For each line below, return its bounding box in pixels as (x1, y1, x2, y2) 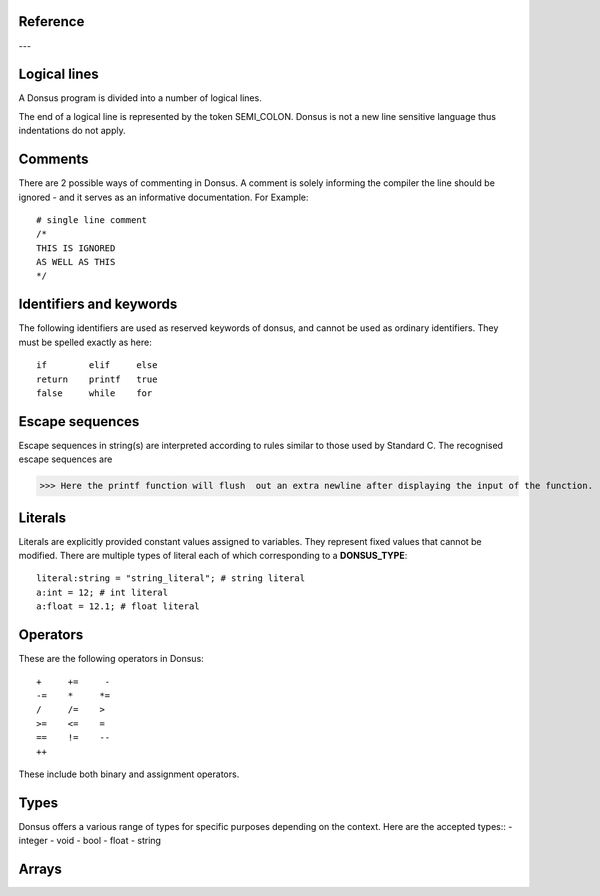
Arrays (18, 861, 62, 878)
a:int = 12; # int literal (36, 586, 169, 598)
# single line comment (36, 214, 148, 225)
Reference (18, 13, 85, 30)
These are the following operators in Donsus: (18, 653, 204, 665)
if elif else (36, 360, 158, 371)
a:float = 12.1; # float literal (36, 601, 200, 612)
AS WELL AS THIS (36, 256, 116, 268)
